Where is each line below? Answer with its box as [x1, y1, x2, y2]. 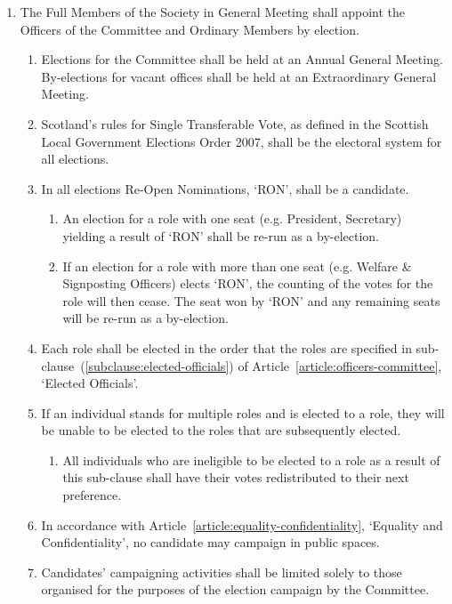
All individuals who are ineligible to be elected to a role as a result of [62, 450, 440, 469]
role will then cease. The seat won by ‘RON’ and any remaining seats [62, 291, 440, 310]
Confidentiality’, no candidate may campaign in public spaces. [41, 533, 380, 552]
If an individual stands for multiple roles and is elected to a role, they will [41, 403, 445, 422]
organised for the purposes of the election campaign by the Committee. [41, 580, 430, 599]
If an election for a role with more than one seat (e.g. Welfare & [62, 256, 412, 275]
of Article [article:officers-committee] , [238, 356, 442, 374]
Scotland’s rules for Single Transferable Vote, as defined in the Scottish [41, 114, 429, 133]
